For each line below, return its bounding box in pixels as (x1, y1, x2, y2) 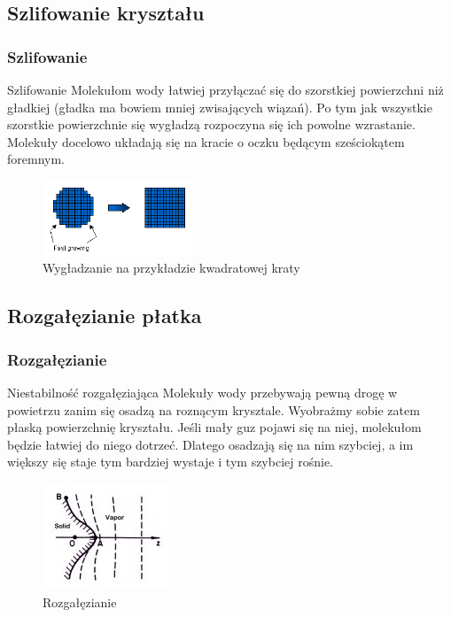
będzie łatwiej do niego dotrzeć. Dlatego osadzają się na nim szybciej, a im (7, 435, 414, 453)
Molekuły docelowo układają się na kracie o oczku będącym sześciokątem (7, 132, 405, 150)
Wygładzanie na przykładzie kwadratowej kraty (43, 258, 300, 277)
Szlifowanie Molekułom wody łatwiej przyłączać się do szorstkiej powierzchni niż (7, 81, 444, 98)
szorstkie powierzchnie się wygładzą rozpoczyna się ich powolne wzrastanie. (7, 115, 416, 134)
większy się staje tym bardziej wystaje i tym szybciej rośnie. (7, 452, 333, 471)
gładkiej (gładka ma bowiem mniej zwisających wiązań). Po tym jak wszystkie (7, 97, 432, 116)
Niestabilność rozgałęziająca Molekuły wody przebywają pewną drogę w (7, 382, 398, 401)
